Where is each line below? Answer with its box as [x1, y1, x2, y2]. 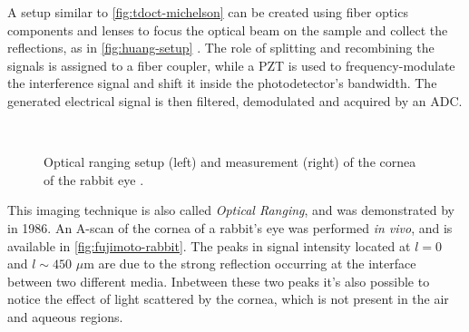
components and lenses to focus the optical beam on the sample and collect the [7, 20, 448, 39]
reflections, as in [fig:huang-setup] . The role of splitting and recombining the [7, 38, 435, 57]
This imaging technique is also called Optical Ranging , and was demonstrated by [7, 200, 454, 220]
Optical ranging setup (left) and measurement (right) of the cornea [44, 152, 416, 171]
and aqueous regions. [7, 307, 123, 326]
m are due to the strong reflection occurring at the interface [83, 254, 416, 273]
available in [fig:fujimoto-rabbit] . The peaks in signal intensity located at [7, 236, 411, 255]
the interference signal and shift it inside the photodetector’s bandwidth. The [7, 73, 437, 93]
